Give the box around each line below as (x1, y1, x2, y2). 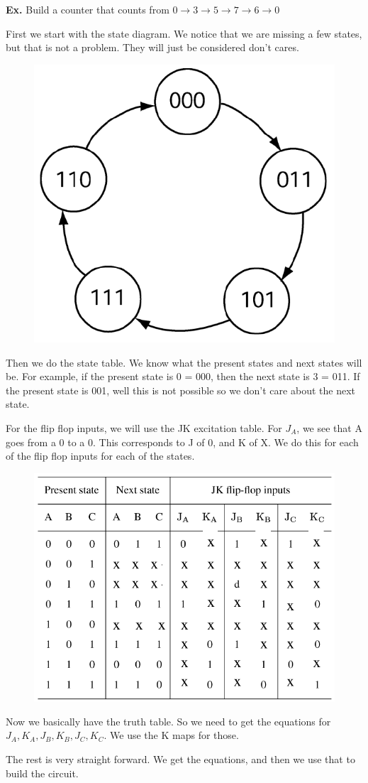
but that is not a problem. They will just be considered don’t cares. (6, 40, 299, 55)
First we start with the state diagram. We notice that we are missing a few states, (6, 26, 362, 40)
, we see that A (296, 420, 362, 435)
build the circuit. (6, 765, 79, 780)
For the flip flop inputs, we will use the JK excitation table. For (6, 420, 282, 435)
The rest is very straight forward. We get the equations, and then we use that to (6, 752, 355, 767)
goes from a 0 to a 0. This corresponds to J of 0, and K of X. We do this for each (6, 434, 359, 449)
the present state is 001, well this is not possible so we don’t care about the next (6, 382, 355, 397)
